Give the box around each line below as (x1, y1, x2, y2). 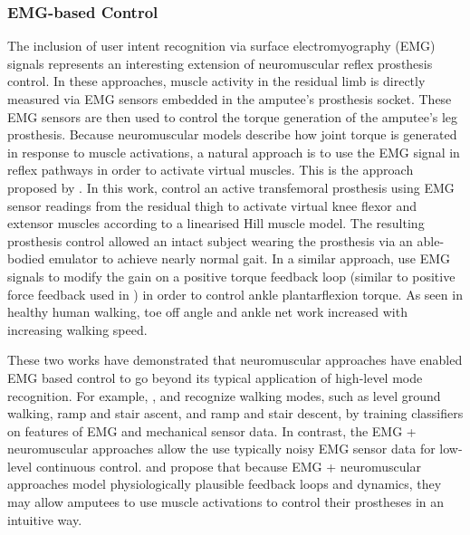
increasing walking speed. (7, 320, 148, 339)
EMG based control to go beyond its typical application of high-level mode (7, 368, 423, 387)
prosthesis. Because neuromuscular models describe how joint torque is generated (7, 125, 457, 144)
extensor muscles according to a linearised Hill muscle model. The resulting (7, 214, 425, 233)
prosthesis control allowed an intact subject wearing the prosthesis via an (7, 231, 413, 250)
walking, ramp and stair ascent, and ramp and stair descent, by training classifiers (7, 404, 464, 423)
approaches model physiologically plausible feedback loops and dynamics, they (7, 474, 442, 493)
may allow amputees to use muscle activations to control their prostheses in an (7, 492, 445, 511)
